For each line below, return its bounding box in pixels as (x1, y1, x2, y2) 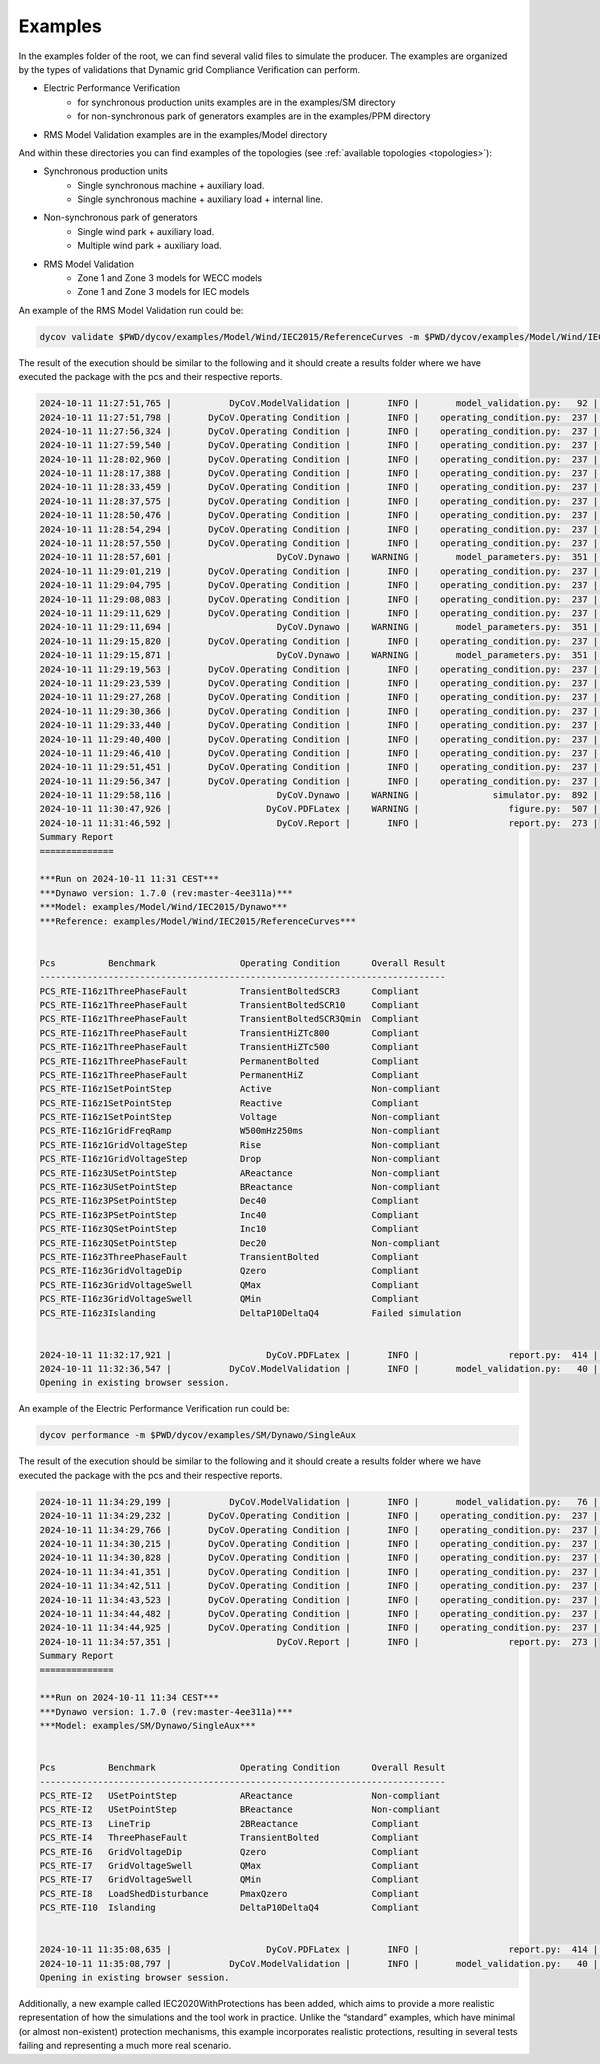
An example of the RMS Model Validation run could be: (18, 304, 244, 316)
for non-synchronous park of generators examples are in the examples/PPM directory (77, 110, 431, 122)
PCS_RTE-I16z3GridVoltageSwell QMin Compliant (39, 1293, 420, 1305)
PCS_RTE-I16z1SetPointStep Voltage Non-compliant (39, 1111, 441, 1123)
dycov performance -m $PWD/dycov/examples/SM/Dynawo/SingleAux (39, 1430, 357, 1441)
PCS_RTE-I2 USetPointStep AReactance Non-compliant (39, 1790, 441, 1802)
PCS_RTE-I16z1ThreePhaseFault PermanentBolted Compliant (39, 1055, 420, 1067)
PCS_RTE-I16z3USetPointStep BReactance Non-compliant (39, 1181, 441, 1193)
